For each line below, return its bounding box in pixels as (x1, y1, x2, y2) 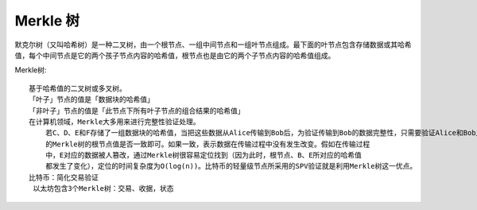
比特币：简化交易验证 (29, 173, 99, 182)
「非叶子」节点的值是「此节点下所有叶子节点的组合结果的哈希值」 (29, 106, 245, 115)
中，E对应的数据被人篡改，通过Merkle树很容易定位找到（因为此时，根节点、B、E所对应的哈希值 (45, 151, 362, 160)
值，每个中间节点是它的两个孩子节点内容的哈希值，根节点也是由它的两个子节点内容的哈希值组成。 (14, 50, 335, 60)
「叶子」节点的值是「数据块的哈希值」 (29, 95, 154, 104)
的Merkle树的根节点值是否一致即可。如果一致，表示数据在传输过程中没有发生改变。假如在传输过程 (45, 139, 370, 149)
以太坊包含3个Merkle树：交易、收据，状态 (33, 184, 174, 193)
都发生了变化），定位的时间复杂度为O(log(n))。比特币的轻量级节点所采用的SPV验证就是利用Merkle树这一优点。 (45, 161, 417, 171)
